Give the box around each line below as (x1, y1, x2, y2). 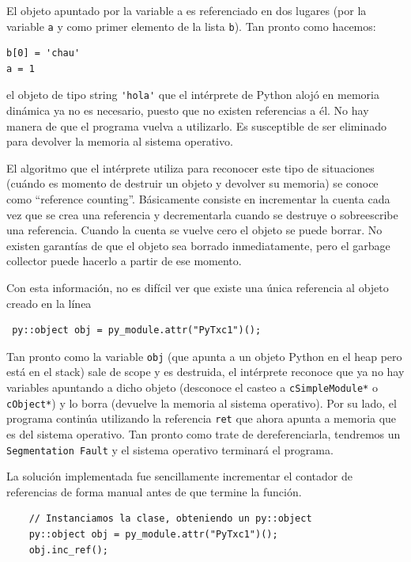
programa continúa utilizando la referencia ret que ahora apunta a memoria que (6, 410, 397, 427)
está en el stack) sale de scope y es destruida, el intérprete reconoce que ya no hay (6, 363, 405, 380)
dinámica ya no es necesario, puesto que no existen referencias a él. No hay (6, 102, 369, 119)
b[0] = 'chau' (6, 47, 81, 59)
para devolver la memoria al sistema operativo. (6, 133, 233, 150)
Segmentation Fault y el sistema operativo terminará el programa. (6, 441, 334, 458)
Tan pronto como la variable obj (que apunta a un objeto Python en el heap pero (6, 347, 402, 364)
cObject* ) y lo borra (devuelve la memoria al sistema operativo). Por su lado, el (6, 394, 397, 411)
